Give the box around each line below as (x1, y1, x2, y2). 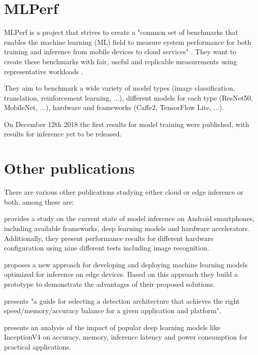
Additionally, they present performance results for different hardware (4, 233, 214, 243)
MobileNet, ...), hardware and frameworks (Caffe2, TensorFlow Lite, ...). (4, 102, 224, 113)
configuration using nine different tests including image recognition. (4, 242, 209, 253)
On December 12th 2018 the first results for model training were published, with (4, 118, 250, 129)
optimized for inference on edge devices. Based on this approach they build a (4, 269, 238, 279)
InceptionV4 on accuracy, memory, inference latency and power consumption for (4, 332, 248, 342)
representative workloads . (4, 66, 84, 76)
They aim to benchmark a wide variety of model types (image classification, (4, 83, 235, 93)
